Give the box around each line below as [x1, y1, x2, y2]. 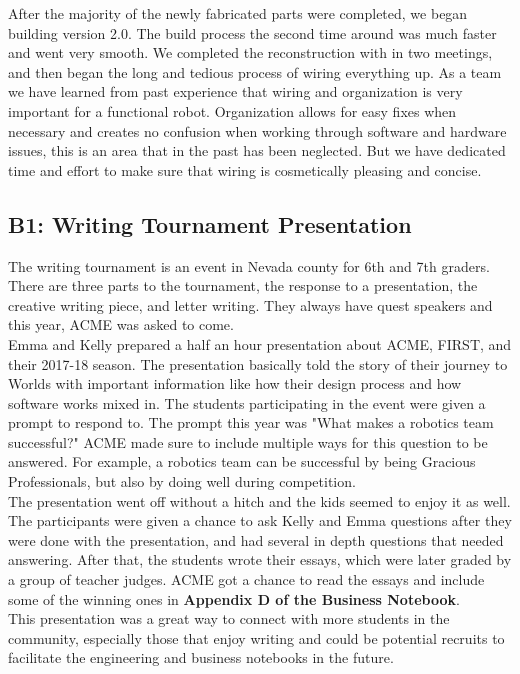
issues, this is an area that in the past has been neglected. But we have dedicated [8, 140, 506, 161]
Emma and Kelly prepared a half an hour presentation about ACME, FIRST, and [8, 333, 512, 354]
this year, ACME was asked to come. [8, 314, 234, 335]
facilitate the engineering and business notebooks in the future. [8, 647, 394, 668]
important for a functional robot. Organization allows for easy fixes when [8, 100, 457, 121]
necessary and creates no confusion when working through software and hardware [8, 120, 507, 141]
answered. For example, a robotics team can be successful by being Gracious [8, 451, 476, 472]
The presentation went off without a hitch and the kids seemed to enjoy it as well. [8, 490, 511, 511]
